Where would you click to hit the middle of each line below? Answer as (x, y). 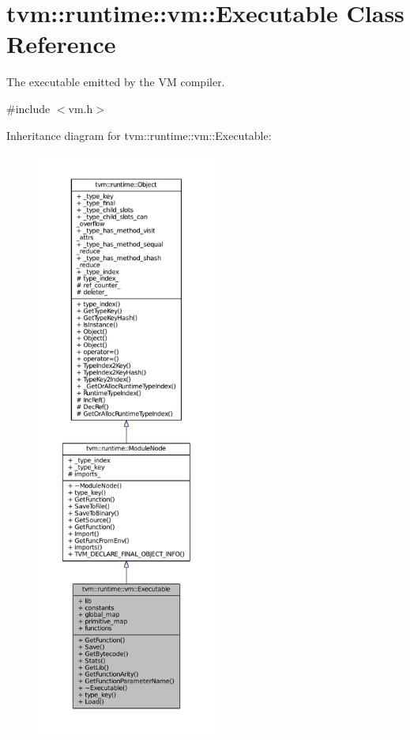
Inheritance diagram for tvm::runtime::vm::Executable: (139, 135)
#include (28, 108)
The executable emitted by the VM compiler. (116, 82)
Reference (61, 44)
